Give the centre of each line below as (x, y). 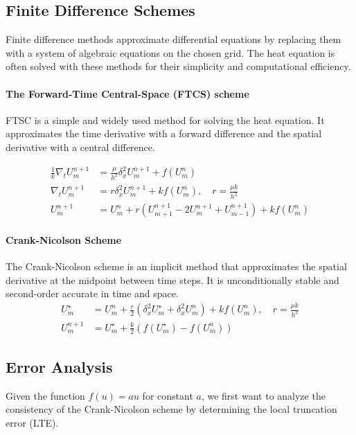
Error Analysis (59, 367)
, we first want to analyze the (263, 395)
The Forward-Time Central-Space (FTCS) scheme (127, 93)
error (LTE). (32, 423)
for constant (168, 395)
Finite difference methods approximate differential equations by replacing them (173, 39)
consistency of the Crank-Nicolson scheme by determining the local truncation (171, 409)
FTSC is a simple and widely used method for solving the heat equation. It (165, 119)
